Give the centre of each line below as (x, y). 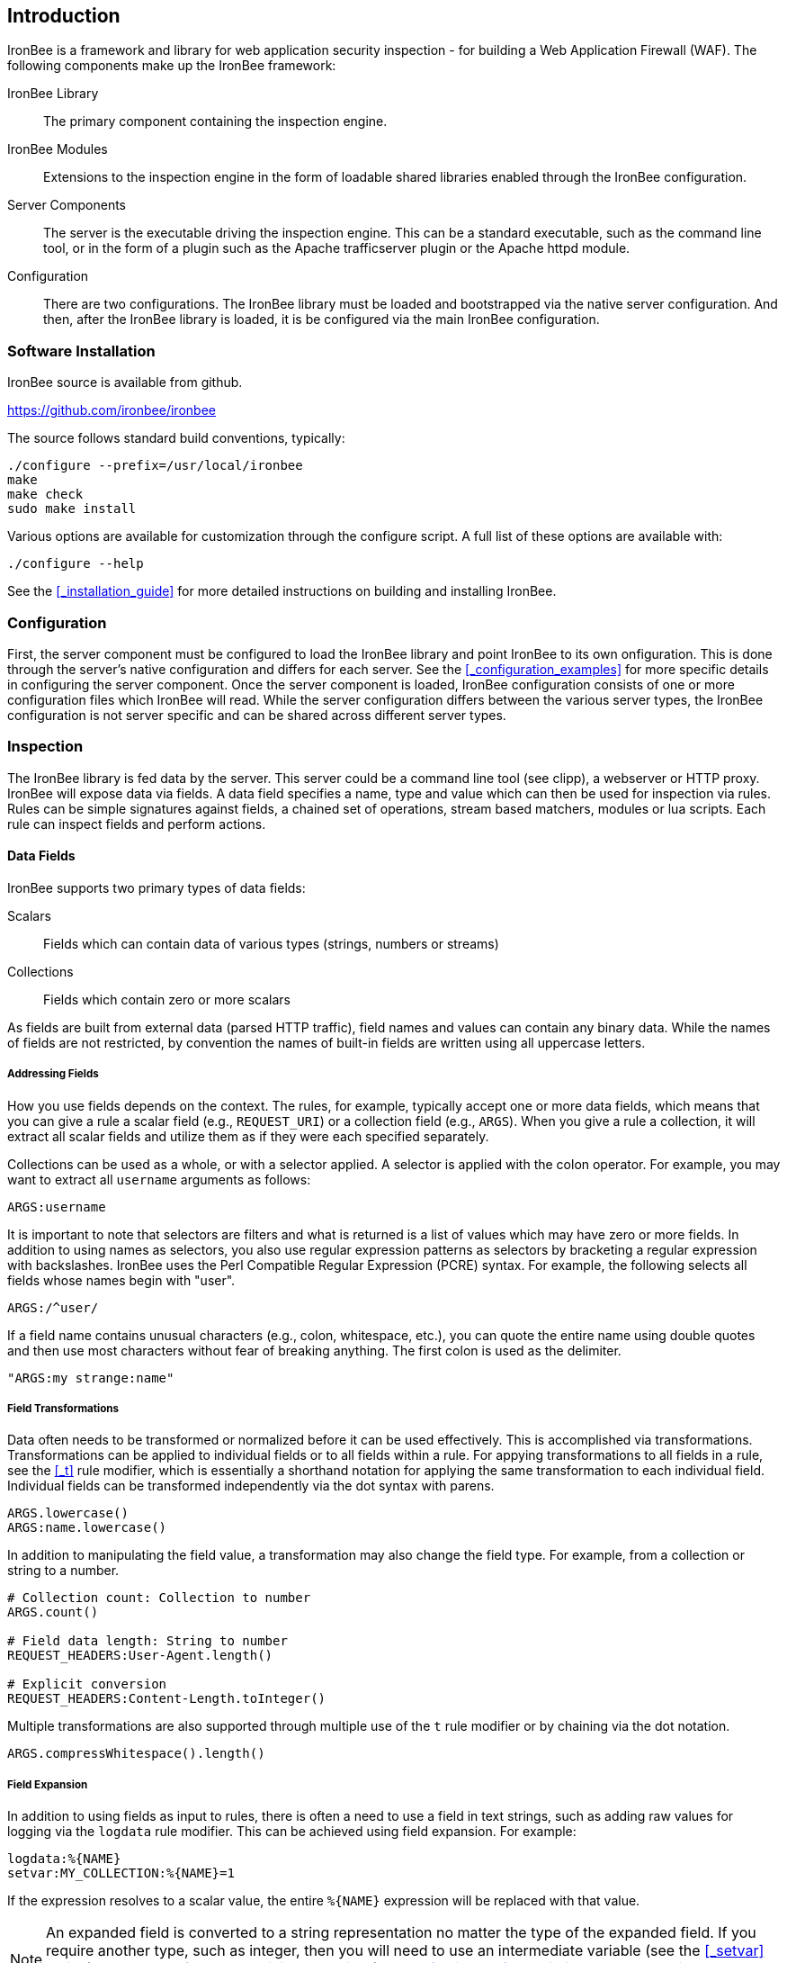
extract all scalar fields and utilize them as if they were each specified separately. (248, 1136)
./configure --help (76, 564)
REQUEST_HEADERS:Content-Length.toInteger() (167, 1699)
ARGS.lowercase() (68, 1513)
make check (45, 495)
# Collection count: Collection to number (159, 1598)
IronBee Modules (58, 149)
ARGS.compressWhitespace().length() (136, 1754)
